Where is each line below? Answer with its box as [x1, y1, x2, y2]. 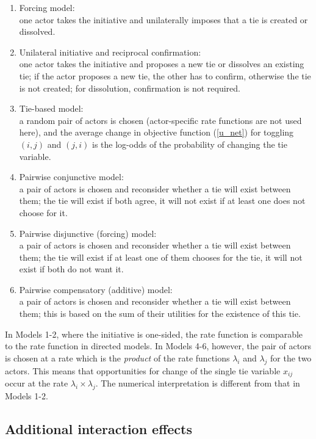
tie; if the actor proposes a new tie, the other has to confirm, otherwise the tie [19, 69, 311, 82]
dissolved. [19, 25, 56, 38]
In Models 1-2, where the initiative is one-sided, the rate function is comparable [5, 327, 303, 340]
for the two [270, 351, 312, 364]
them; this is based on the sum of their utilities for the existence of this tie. [19, 307, 301, 320]
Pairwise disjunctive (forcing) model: [19, 227, 157, 239]
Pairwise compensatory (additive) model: [19, 283, 173, 296]
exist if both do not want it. [19, 263, 124, 275]
